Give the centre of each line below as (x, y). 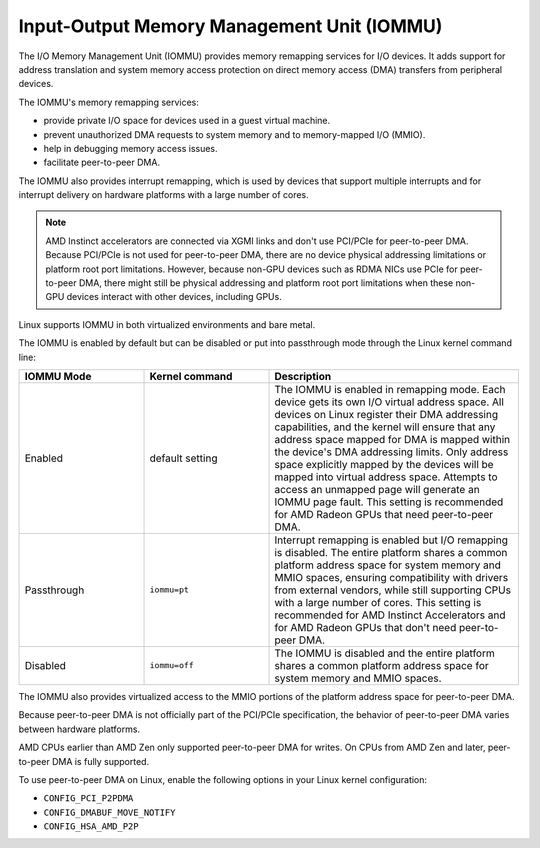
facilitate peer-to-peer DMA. (101, 162)
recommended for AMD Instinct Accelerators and (390, 615)
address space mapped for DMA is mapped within (392, 439)
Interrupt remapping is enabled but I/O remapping (391, 540)
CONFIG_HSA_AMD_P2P (91, 826)
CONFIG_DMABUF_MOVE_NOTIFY (109, 812)
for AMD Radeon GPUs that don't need (365, 627)
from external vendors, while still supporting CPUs (393, 590)
